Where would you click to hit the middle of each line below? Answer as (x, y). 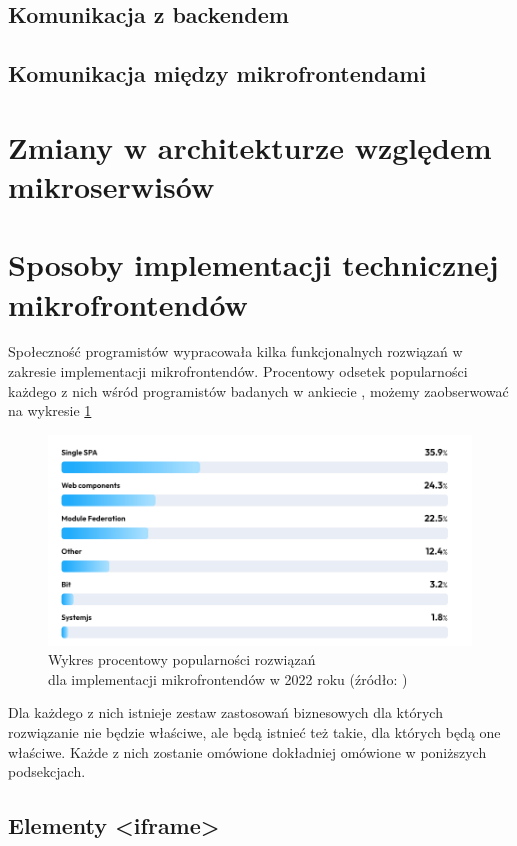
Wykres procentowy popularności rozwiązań (182, 659)
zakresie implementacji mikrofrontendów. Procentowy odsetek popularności (238, 371)
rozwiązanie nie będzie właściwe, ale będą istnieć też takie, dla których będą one (254, 732)
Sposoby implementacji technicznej (253, 264)
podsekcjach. (47, 771)
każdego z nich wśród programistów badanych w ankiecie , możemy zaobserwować (258, 390)
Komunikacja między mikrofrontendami (217, 73)
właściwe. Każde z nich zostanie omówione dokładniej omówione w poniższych (247, 751)
